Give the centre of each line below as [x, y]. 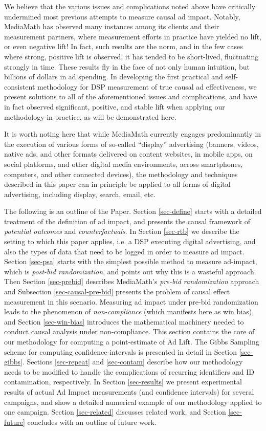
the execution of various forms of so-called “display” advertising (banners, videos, [131, 144]
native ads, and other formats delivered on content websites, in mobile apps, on [128, 154]
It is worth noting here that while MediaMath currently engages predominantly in [133, 134]
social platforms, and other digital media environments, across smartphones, [124, 164]
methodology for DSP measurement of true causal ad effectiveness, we [147, 86]
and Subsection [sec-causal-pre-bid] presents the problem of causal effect [117, 292]
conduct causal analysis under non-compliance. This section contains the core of [129, 331]
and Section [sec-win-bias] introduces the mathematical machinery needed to [124, 321]
